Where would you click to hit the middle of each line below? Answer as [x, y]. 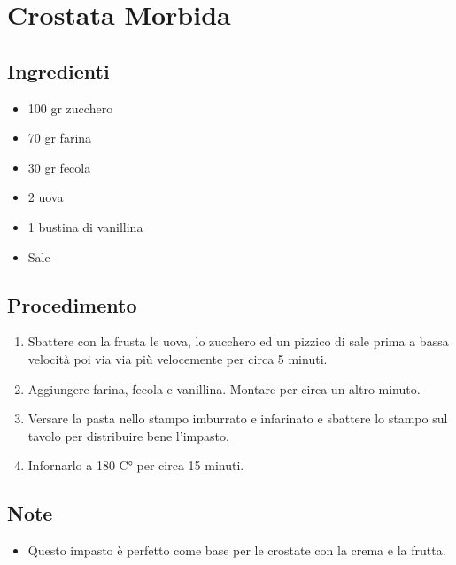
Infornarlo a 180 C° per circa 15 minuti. [136, 465]
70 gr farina [60, 138]
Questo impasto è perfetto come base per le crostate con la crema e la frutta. [237, 550]
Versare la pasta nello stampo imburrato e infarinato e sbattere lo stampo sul [238, 418]
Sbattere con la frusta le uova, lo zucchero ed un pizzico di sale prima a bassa [238, 341]
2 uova [46, 197]
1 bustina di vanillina [85, 226]
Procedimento [72, 304]
